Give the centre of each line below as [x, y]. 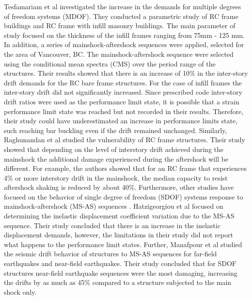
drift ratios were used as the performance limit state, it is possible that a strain [122, 101]
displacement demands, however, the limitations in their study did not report [118, 235]
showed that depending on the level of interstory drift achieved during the [114, 149]
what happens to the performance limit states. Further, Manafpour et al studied [123, 244]
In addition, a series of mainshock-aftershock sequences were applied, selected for [124, 44]
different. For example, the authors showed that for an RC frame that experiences [125, 168]
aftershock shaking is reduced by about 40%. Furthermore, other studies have [119, 187]
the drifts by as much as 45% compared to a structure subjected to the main [118, 282]
